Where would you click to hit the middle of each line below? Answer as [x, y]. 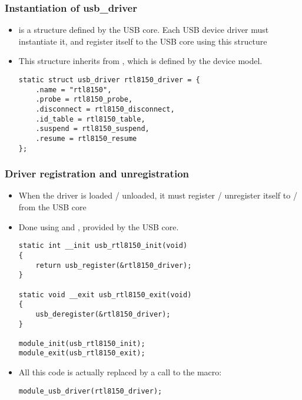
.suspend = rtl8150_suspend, [92, 129]
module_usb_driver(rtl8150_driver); [90, 391]
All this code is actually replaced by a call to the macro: [120, 372]
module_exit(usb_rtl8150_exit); [82, 353]
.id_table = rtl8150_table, [90, 119]
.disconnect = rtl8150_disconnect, [105, 109]
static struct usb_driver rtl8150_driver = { [109, 80]
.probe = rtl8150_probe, [84, 100]
